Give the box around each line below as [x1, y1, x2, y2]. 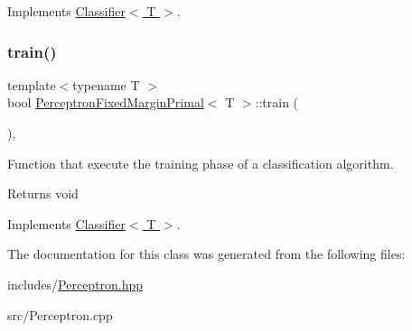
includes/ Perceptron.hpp [7, 274, 144, 293]
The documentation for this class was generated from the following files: [7, 244, 406, 263]
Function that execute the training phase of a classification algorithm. [7, 153, 394, 172]
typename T [72, 75, 140, 94]
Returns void [7, 184, 79, 203]
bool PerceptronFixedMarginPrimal [7, 93, 204, 112]
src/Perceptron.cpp [7, 305, 113, 324]
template [7, 75, 56, 94]
